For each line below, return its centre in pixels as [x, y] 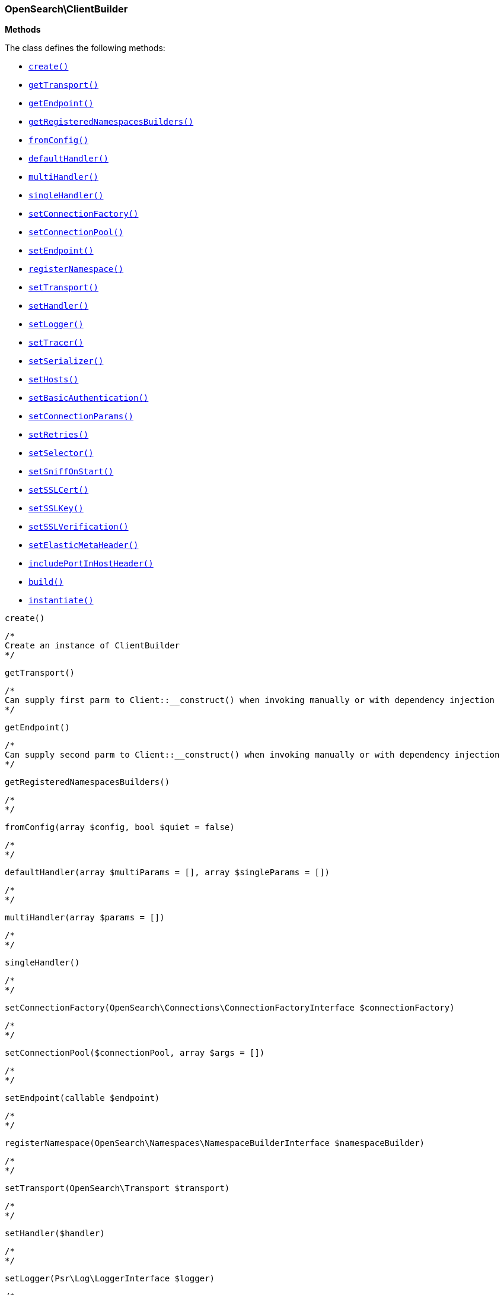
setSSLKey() [56, 509]
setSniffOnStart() [71, 472]
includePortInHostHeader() [91, 564]
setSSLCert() [59, 490]
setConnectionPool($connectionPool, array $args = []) [135, 1053]
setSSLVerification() [79, 527]
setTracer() [56, 343]
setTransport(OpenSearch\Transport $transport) [117, 1188]
